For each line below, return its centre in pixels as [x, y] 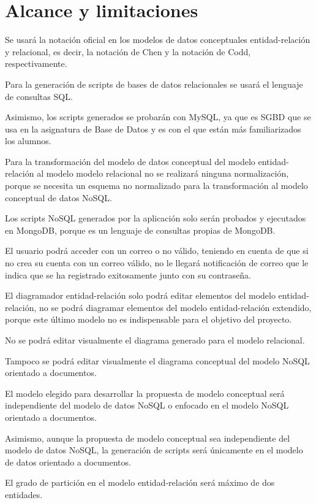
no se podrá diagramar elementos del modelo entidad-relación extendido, [175, 307]
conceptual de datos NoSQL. [58, 197]
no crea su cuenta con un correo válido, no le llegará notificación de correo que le [157, 263]
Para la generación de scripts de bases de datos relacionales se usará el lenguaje [154, 84]
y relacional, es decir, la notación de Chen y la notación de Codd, [128, 51]
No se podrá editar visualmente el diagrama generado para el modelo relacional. [155, 340]
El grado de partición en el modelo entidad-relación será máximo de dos [140, 482]
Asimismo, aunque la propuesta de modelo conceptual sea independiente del [148, 438]
